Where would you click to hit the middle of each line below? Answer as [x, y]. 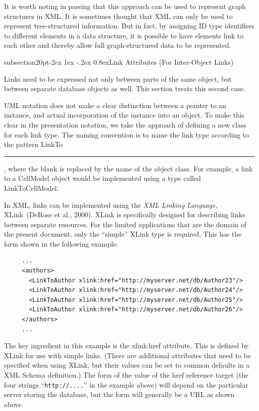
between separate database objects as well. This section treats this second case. [125, 88]
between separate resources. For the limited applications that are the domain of [125, 224]
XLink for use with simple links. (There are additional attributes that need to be [128, 355]
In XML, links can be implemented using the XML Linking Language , [111, 205]
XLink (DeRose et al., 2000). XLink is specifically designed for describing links [125, 214]
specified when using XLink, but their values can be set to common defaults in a [127, 365]
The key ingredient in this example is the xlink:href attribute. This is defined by [127, 345]
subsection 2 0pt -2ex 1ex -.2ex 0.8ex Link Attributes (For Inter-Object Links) [119, 62]
